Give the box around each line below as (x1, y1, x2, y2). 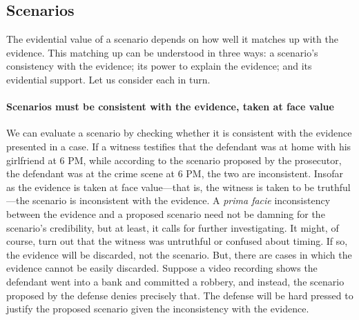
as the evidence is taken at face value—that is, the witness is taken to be (6, 179, 315, 194)
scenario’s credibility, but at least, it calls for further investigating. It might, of (6, 220, 339, 234)
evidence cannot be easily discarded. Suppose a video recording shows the (6, 261, 318, 275)
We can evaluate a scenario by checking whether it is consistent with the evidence (6, 126, 352, 140)
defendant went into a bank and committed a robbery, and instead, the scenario (6, 274, 345, 288)
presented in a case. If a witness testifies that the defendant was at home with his (6, 139, 351, 153)
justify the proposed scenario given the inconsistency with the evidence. (6, 301, 309, 316)
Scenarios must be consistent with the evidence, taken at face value (6, 99, 334, 114)
